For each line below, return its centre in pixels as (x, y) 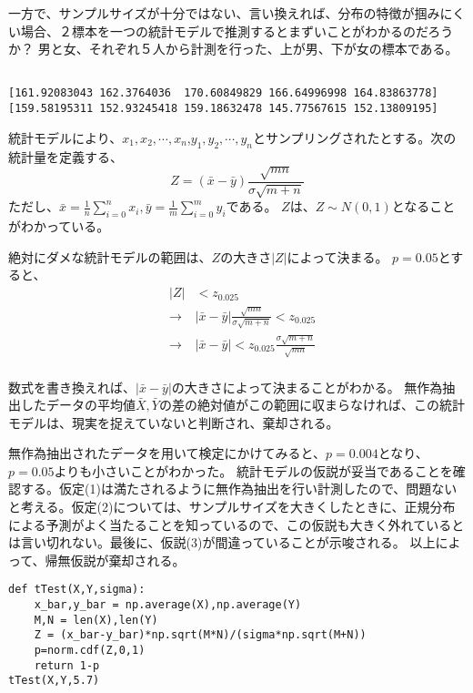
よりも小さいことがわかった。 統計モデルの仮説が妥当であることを (253, 470)
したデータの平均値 (78, 405)
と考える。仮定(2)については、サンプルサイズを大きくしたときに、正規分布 (232, 507)
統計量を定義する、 (65, 156)
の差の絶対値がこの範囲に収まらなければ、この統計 (312, 405)
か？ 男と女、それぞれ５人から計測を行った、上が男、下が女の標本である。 (233, 49)
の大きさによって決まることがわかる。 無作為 (307, 387)
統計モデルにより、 (65, 137)
